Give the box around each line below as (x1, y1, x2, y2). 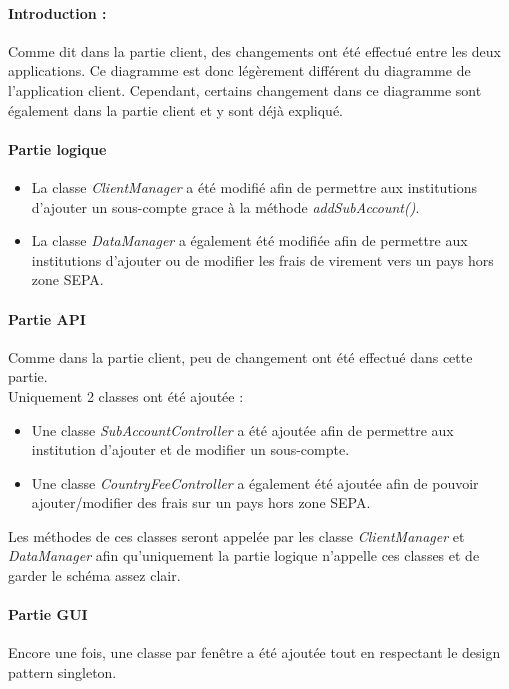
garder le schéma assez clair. (8, 565, 181, 586)
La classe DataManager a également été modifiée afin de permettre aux (31, 230, 468, 251)
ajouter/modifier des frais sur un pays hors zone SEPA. (31, 492, 371, 513)
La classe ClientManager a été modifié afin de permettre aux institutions (31, 176, 478, 197)
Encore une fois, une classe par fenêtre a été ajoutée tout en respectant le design (8, 642, 501, 663)
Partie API (8, 308, 86, 329)
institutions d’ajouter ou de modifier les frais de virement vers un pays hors (31, 249, 494, 270)
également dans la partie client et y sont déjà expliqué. (8, 99, 344, 120)
